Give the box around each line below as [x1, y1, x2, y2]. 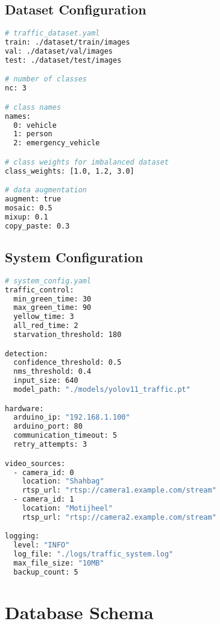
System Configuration [5, 247, 143, 266]
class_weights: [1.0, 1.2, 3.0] [5, 166, 134, 175]
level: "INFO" [13, 541, 70, 550]
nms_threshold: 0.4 [13, 367, 92, 376]
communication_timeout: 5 [13, 431, 118, 440]
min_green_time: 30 [13, 294, 92, 303]
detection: [5, 349, 48, 358]
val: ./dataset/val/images [5, 46, 113, 55]
